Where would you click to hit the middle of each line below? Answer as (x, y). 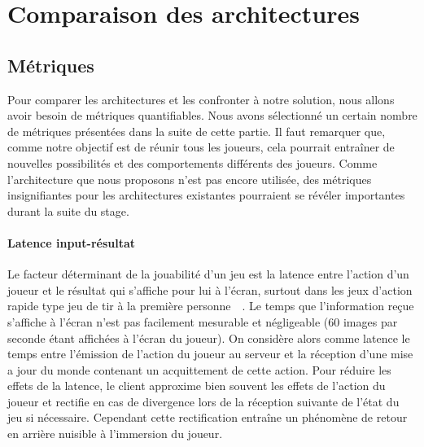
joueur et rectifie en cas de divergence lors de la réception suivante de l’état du (203, 401)
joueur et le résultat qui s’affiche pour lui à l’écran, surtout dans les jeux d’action (210, 289)
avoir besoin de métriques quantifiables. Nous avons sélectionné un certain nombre (212, 115)
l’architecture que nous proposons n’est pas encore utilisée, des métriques (190, 179)
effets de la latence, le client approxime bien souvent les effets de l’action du (197, 386)
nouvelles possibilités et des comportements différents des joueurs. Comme (192, 162)
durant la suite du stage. (68, 210)
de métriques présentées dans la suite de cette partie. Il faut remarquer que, (197, 131)
